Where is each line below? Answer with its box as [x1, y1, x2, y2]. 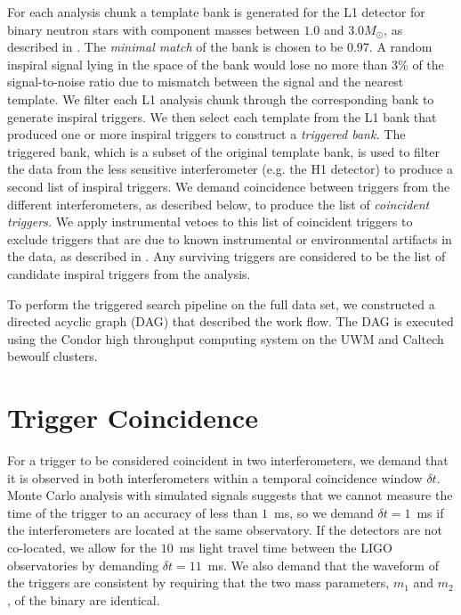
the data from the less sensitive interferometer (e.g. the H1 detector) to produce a [7, 160, 453, 178]
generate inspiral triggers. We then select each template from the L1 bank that [7, 107, 437, 126]
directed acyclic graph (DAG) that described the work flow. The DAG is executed [7, 312, 454, 331]
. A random [368, 37, 433, 56]
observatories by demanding [7, 555, 159, 574]
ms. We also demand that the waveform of [207, 555, 439, 574]
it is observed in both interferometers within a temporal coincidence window [7, 468, 423, 487]
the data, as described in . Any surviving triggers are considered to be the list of [7, 247, 446, 266]
